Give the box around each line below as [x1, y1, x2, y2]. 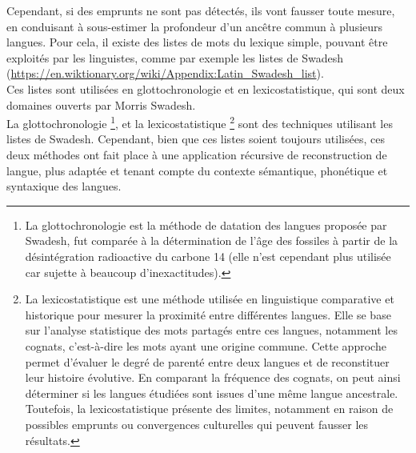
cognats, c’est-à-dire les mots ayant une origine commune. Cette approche [25, 337, 386, 354]
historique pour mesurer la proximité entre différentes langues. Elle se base [25, 306, 391, 323]
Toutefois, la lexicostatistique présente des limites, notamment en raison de [25, 400, 394, 417]
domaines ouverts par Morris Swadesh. [6, 96, 196, 113]
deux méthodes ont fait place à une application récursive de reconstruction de [6, 146, 387, 162]
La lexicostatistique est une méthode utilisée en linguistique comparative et [25, 291, 394, 307]
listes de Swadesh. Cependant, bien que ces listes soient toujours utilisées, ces [6, 130, 385, 147]
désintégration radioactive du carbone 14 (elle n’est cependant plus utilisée [25, 247, 391, 264]
